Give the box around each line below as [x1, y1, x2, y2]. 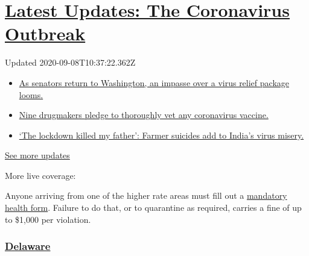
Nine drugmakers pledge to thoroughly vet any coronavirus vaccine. [19, 108, 269, 121]
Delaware [5, 239, 51, 254]
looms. [19, 88, 43, 101]
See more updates [5, 149, 70, 161]
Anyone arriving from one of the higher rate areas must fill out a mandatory [5, 189, 287, 202]
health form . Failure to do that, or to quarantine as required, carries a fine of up [5, 201, 302, 214]
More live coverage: [5, 169, 76, 181]
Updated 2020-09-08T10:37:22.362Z [5, 56, 136, 69]
